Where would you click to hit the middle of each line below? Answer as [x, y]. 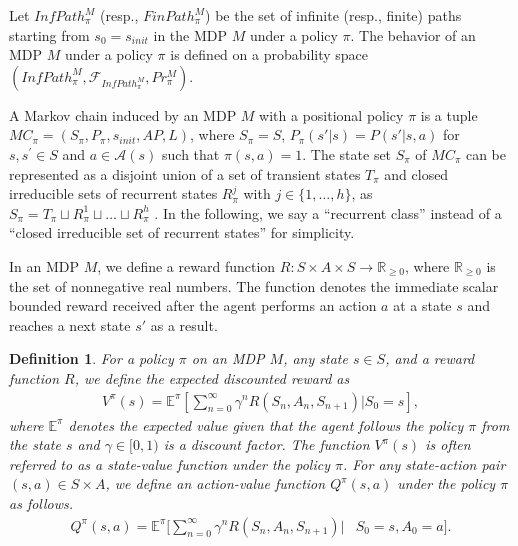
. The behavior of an [413, 34]
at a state [422, 305]
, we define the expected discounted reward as [212, 377]
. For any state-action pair [424, 463]
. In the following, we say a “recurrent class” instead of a [328, 212]
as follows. [41, 502]
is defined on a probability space [269, 54]
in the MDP [190, 34]
